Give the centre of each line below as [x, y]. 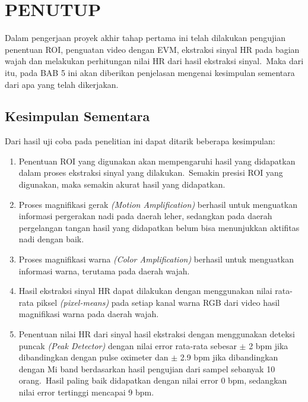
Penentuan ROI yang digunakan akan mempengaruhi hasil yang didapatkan [157, 161]
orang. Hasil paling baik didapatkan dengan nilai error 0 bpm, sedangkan [153, 380]
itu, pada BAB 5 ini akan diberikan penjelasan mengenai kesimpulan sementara [150, 72]
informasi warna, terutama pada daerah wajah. [104, 270]
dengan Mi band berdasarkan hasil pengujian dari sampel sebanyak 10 [147, 368]
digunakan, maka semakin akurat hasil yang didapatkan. [122, 184]
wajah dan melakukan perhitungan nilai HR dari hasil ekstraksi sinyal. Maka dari [154, 61]
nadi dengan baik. [51, 239]
